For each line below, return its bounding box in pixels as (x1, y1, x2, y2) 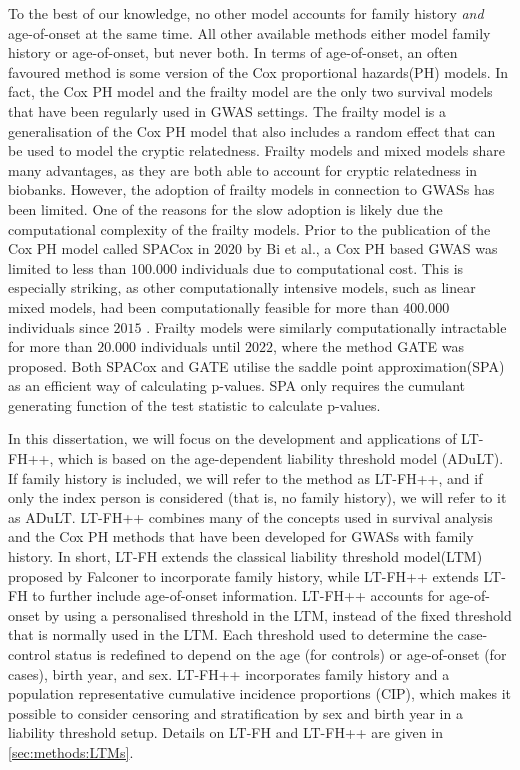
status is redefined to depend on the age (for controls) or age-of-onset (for (55, 644, 507, 664)
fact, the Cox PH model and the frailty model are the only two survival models (8, 81, 493, 102)
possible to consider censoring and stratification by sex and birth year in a (8, 702, 463, 723)
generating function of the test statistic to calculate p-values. (8, 394, 381, 415)
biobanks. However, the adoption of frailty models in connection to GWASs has (8, 179, 495, 200)
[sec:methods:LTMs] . (8, 741, 134, 762)
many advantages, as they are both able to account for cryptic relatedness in (8, 159, 478, 180)
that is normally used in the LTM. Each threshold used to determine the (8, 624, 453, 645)
